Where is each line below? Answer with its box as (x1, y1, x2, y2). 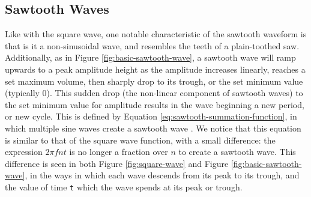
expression (5, 145, 43, 158)
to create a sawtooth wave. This (178, 145, 296, 158)
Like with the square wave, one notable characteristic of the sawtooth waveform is (5, 28, 307, 40)
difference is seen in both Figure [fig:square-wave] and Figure (5, 157, 229, 169)
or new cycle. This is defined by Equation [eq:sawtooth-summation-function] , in (5, 110, 297, 123)
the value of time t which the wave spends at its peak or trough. (5, 180, 243, 193)
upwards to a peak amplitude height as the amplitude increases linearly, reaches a (5, 62, 306, 75)
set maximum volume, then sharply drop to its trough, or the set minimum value (5, 74, 303, 87)
